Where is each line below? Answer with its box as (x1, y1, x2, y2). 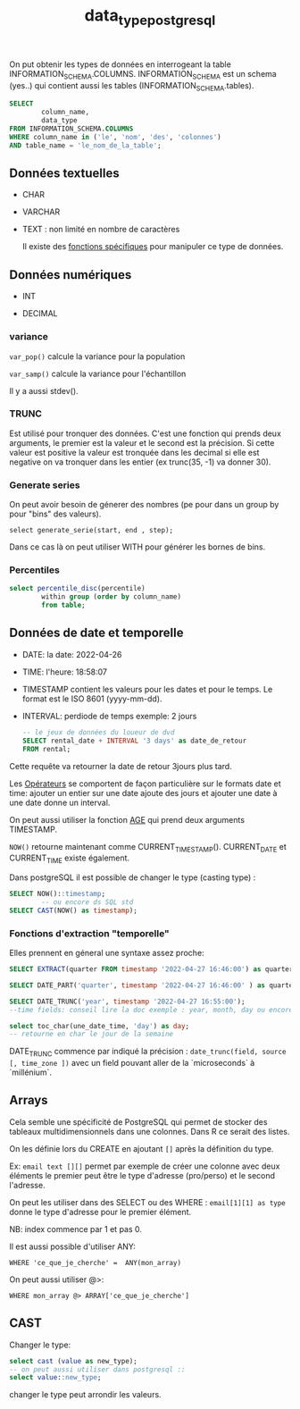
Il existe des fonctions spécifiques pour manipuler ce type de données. (21, 241, 284, 252)
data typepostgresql (84, 5, 216, 29)
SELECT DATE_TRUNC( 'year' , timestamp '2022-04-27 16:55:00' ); (9, 997, 246, 1006)
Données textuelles (9, 166, 120, 181)
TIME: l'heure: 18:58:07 (21, 667, 107, 677)
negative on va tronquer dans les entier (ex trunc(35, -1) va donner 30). (9, 457, 271, 467)
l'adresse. (9, 1179, 46, 1190)
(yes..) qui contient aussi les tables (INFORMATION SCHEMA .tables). (9, 80, 254, 93)
